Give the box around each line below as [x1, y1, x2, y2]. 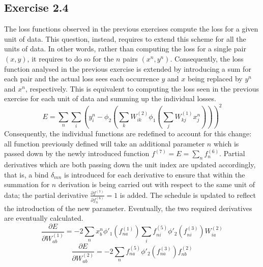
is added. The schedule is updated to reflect [120, 189, 256, 200]
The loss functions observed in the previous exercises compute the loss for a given [4, 23, 258, 34]
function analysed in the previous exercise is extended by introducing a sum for [4, 63, 251, 74]
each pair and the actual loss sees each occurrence [4, 73, 159, 84]
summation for [4, 179, 50, 190]
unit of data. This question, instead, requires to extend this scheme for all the [4, 33, 246, 44]
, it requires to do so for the [27, 53, 114, 64]
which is [213, 138, 239, 149]
